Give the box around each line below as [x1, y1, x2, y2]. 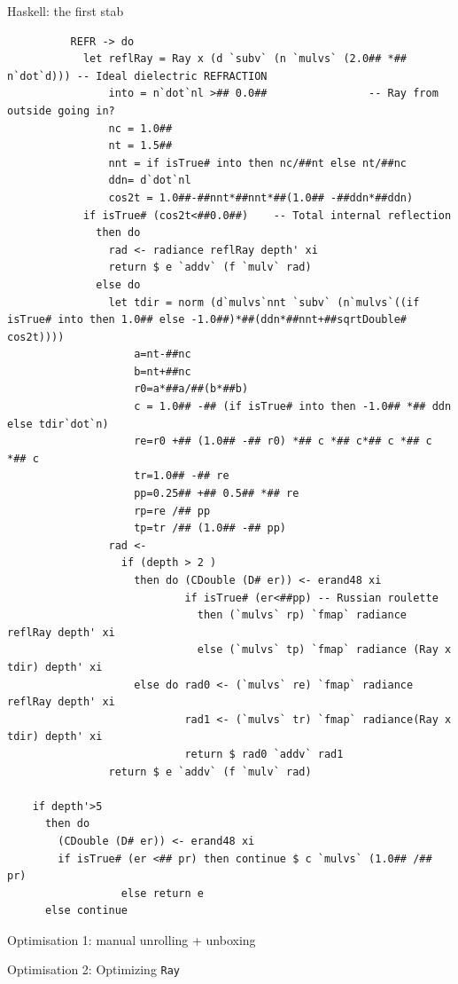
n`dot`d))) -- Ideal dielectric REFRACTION [7, 69, 268, 83]
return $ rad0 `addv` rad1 [184, 747, 344, 760]
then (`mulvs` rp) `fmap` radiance [197, 609, 408, 622]
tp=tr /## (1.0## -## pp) [134, 522, 286, 535]
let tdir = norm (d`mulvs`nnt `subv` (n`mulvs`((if [108, 295, 420, 309]
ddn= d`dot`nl [108, 174, 191, 187]
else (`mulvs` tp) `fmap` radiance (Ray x [197, 643, 452, 657]
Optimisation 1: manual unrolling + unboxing [7, 930, 256, 949]
